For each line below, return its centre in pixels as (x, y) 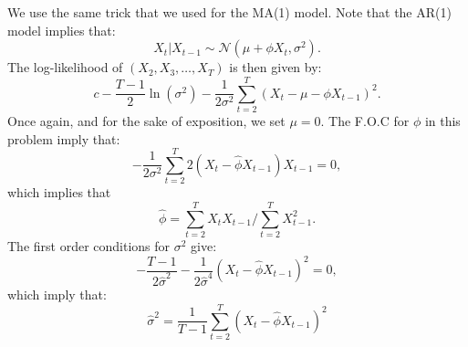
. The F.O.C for (365, 120)
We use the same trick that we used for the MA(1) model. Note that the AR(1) (229, 12)
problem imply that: (64, 138)
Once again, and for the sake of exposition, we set (146, 120)
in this (442, 120)
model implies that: (62, 30)
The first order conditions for (89, 245)
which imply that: (57, 294)
